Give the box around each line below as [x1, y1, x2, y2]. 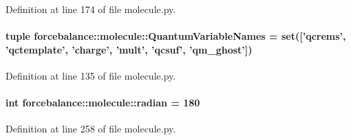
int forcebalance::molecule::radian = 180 [6, 95, 200, 110]
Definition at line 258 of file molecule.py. [6, 121, 176, 136]
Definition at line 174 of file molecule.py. [6, 2, 176, 16]
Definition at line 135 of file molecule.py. [6, 68, 176, 82]
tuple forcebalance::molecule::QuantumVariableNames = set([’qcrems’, [6, 29, 346, 43]
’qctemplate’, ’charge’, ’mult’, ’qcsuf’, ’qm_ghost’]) [6, 42, 253, 56]
